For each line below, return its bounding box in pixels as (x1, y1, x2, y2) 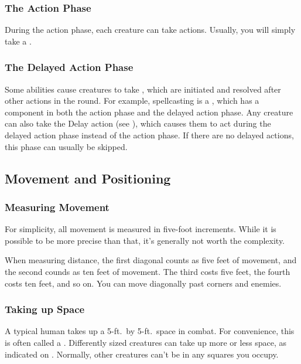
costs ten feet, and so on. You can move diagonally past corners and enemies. (5, 277, 282, 289)
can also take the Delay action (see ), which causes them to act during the (5, 117, 271, 130)
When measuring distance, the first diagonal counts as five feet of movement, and (5, 254, 297, 266)
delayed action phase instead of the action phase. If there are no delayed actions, (5, 129, 294, 141)
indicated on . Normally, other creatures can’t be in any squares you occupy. (5, 348, 279, 360)
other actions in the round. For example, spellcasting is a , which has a (5, 94, 259, 107)
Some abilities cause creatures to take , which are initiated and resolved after (5, 83, 281, 95)
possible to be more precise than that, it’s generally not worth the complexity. (5, 234, 285, 246)
